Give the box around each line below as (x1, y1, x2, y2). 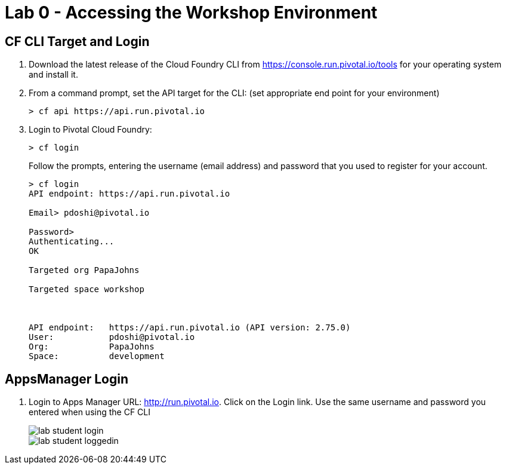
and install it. (29, 69, 78, 80)
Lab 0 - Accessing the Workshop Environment (5, 2, 378, 23)
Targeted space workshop (29, 284, 144, 295)
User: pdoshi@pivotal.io (29, 332, 195, 342)
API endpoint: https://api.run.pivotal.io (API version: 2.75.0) (29, 323, 351, 333)
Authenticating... (29, 237, 115, 247)
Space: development (29, 351, 165, 361)
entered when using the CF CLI (29, 407, 150, 418)
